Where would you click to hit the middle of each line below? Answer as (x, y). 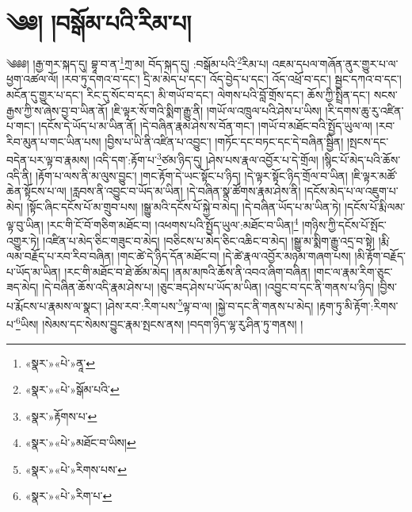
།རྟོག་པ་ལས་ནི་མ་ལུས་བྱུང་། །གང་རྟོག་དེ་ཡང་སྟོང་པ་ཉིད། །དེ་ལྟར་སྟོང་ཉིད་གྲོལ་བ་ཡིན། (191, 175)
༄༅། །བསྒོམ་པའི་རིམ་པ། (99, 23)
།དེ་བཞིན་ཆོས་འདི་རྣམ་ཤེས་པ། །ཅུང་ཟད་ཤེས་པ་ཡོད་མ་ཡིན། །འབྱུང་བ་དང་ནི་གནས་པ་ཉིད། (208, 287)
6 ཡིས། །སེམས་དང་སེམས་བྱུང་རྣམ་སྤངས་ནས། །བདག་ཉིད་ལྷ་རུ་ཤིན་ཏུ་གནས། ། (159, 323)
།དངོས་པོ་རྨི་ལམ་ (375, 206)
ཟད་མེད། (23, 287)
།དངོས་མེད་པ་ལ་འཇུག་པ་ (351, 191)
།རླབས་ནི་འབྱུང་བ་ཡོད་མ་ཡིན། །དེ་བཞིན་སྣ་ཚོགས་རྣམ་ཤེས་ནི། (185, 191)
